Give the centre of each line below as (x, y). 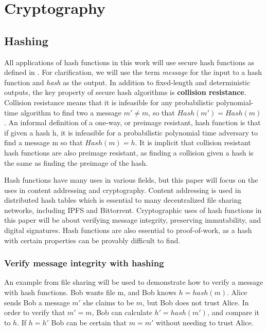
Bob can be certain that (89, 322)
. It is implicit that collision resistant (193, 142)
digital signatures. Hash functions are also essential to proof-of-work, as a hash (128, 230)
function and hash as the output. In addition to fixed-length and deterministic (127, 82)
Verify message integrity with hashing (84, 263)
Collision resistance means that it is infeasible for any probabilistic (109, 102)
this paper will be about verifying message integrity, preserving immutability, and (133, 220)
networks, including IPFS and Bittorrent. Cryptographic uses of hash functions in (133, 210)
